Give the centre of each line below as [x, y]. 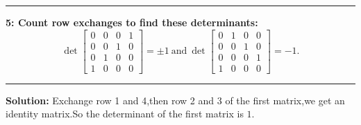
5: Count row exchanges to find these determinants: [132, 22]
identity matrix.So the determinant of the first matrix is [125, 114]
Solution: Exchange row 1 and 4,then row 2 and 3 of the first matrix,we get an [175, 100]
